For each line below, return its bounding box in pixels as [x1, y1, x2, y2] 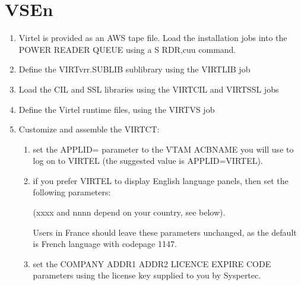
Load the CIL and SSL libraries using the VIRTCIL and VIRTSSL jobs [18, 83, 279, 95]
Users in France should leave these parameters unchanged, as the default [33, 226, 297, 238]
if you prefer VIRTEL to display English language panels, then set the [33, 174, 289, 186]
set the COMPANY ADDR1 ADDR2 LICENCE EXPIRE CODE [33, 257, 271, 270]
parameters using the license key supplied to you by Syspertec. [33, 269, 261, 281]
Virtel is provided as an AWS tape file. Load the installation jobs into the [18, 31, 287, 44]
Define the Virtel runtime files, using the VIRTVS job [18, 103, 215, 115]
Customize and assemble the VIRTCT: [18, 123, 160, 135]
